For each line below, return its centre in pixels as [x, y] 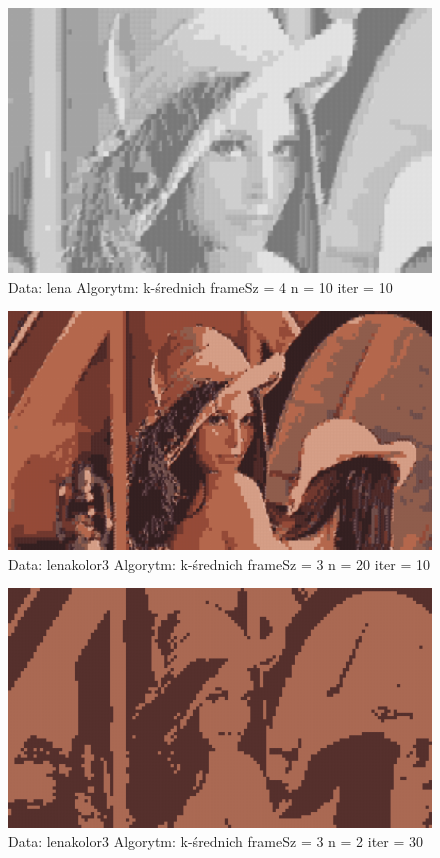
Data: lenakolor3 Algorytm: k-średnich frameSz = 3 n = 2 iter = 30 [216, 841]
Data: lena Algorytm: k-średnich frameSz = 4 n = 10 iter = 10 [200, 286]
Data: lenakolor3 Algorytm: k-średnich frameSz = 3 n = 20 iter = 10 [219, 563]
